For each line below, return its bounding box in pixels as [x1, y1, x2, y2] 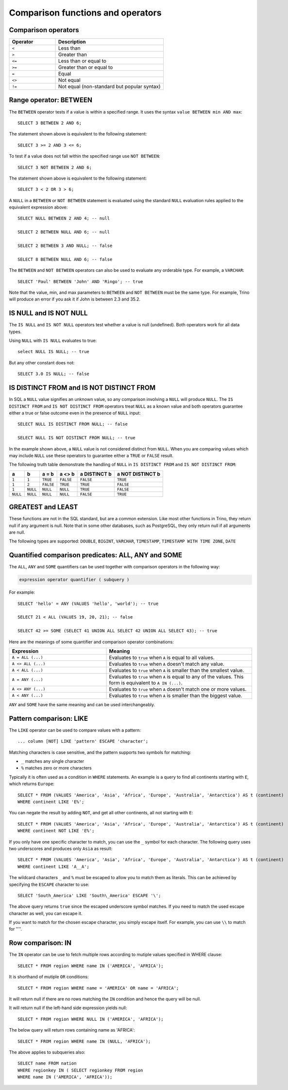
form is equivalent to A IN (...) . [109, 679, 183, 686]
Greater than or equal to [58, 64, 113, 71]
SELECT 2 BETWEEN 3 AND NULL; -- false [17, 243, 113, 248]
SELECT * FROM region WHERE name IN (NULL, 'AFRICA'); [17, 1038, 151, 1044]
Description [58, 38, 86, 45]
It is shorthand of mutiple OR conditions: [9, 974, 89, 980]
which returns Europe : [9, 781, 55, 787]
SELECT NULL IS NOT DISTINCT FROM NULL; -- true [17, 435, 136, 441]
